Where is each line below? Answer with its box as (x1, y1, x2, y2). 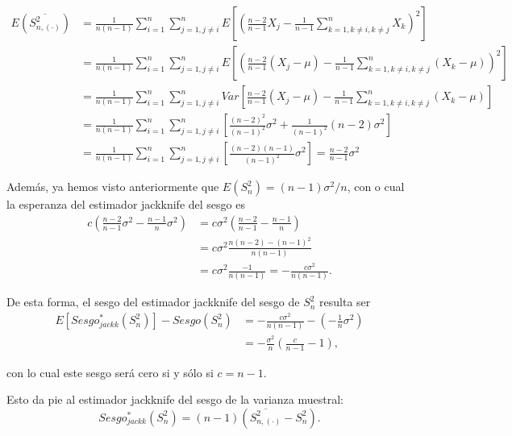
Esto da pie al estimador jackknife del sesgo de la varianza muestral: (6, 391, 343, 408)
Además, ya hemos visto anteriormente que (6, 178, 219, 195)
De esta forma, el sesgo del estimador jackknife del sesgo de (6, 293, 300, 310)
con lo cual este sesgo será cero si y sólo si (6, 363, 214, 380)
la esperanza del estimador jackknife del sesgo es (6, 196, 245, 213)
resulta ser (319, 293, 371, 310)
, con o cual (347, 178, 405, 195)
